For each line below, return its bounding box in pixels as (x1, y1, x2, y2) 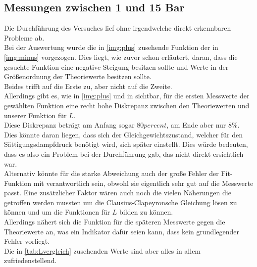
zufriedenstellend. (4, 255, 57, 266)
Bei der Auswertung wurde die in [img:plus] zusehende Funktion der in (4, 42, 218, 52)
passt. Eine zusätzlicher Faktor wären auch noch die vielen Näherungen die (4, 187, 231, 198)
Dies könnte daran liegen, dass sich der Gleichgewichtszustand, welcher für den (4, 129, 243, 139)
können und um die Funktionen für (4, 207, 110, 217)
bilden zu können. (119, 207, 173, 217)
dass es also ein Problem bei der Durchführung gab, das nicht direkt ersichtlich (4, 148, 244, 159)
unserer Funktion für (4, 110, 67, 120)
